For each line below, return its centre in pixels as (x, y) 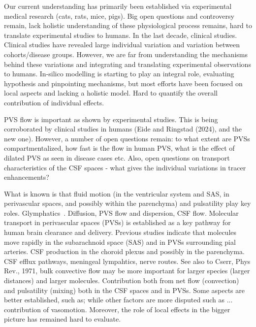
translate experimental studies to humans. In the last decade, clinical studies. (121, 35)
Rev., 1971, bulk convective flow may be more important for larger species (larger (127, 271)
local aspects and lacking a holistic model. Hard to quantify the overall (111, 93)
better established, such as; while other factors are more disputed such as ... (118, 300)
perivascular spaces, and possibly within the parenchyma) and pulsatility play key (128, 203)
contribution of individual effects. (54, 102)
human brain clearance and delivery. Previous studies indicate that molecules (120, 232)
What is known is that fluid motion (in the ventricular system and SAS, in (117, 193)
